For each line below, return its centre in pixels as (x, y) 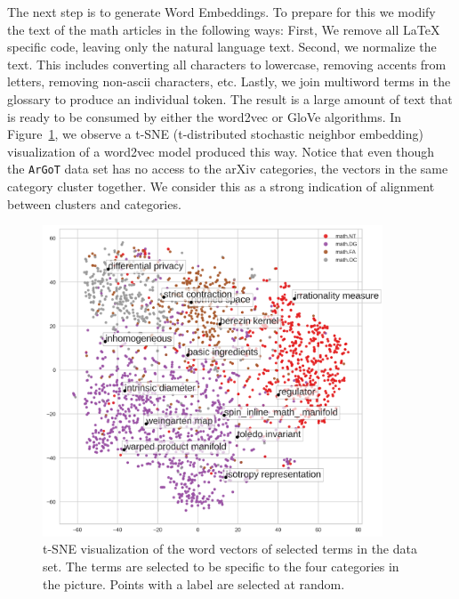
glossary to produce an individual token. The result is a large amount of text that (230, 98)
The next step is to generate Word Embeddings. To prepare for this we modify (221, 12)
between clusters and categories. (94, 203)
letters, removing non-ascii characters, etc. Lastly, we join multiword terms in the (229, 81)
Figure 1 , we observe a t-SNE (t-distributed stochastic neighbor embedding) (215, 134)
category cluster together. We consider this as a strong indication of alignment (221, 186)
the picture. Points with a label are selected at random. (194, 583)
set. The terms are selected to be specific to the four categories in (221, 566)
